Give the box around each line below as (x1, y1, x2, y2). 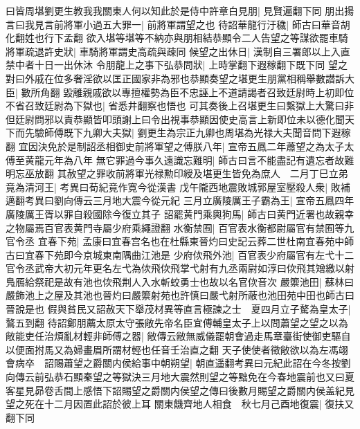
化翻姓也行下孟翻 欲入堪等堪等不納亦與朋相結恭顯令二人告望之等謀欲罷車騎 (6, 30, 348, 45)
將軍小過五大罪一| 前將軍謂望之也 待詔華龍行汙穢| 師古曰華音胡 (63, 17, 350, 31)
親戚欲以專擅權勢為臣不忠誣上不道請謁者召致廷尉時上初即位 (82, 84, 354, 99)
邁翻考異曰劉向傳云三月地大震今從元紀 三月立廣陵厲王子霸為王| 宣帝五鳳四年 (6, 193, 354, 208)
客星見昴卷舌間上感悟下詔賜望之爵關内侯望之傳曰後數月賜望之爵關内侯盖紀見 (6, 383, 354, 397)
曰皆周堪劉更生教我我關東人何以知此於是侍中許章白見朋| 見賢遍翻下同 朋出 (6, 3, 345, 17)
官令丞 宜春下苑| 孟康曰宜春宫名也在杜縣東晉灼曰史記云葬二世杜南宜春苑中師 (6, 234, 354, 248)
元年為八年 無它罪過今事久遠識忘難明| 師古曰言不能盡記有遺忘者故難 (44, 152, 354, 167)
